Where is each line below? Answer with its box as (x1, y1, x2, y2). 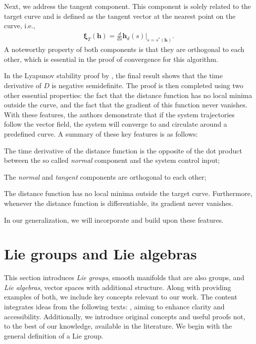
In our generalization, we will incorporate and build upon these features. (4, 214, 224, 225)
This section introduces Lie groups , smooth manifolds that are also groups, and (4, 272, 245, 283)
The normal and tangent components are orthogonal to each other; (4, 171, 206, 182)
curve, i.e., (4, 20, 36, 31)
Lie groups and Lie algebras (4, 244, 197, 264)
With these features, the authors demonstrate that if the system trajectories (4, 109, 235, 119)
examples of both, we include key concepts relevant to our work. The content (4, 292, 238, 302)
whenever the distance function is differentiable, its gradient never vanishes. (4, 197, 233, 208)
